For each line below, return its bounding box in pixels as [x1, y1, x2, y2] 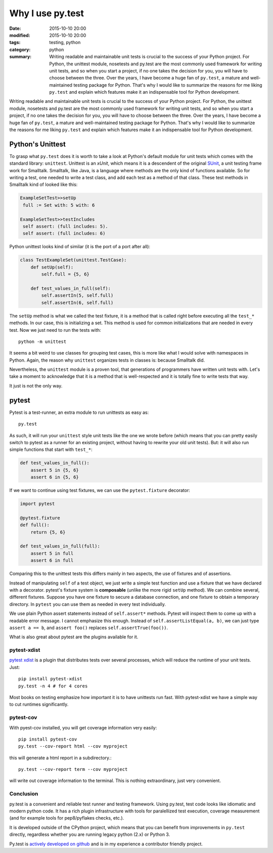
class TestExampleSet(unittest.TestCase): [20, 257, 127, 263]
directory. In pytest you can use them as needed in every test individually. [9, 601, 166, 607]
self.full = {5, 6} [41, 272, 89, 277]
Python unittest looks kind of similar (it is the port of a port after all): [9, 244, 151, 250]
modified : [9, 32, 30, 38]
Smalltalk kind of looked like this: [9, 181, 78, 187]
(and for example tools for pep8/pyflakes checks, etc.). [9, 815, 124, 821]
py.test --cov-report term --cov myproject [18, 766, 128, 772]
